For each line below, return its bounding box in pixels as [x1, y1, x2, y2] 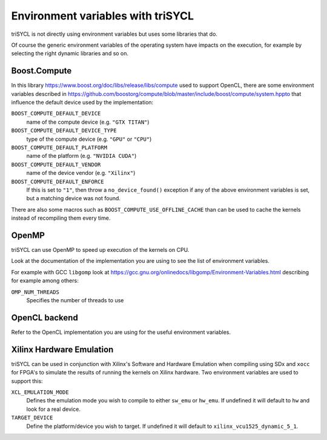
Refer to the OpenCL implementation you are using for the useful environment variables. [11, 328, 231, 336]
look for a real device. [26, 405, 81, 413]
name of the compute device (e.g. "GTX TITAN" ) [26, 118, 150, 126]
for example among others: [11, 277, 79, 285]
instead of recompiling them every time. [11, 214, 111, 222]
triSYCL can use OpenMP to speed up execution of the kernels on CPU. [11, 246, 190, 253]
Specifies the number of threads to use [26, 296, 124, 303]
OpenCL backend [11, 313, 78, 323]
